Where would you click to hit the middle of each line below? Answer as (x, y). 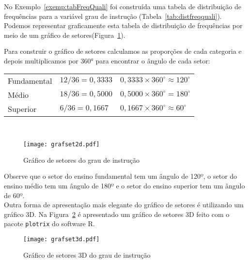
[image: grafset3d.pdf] (62, 240)
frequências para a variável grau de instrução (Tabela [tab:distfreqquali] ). (113, 16)
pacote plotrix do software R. (49, 224)
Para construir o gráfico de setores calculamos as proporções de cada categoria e (123, 51)
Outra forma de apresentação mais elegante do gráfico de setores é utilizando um (124, 205)
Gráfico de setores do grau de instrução (82, 160)
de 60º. (14, 195)
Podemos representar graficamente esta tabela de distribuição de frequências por (123, 25)
